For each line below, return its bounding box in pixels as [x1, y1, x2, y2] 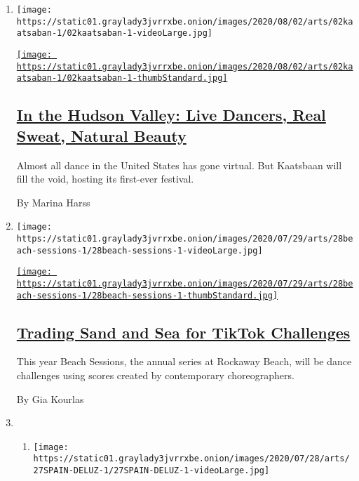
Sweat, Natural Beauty [16, 124, 187, 146]
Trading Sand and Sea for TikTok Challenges [16, 321, 351, 343]
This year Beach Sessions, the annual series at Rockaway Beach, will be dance [16, 354, 352, 369]
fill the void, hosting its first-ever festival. [16, 171, 194, 186]
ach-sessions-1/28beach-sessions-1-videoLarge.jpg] [16, 245, 263, 256]
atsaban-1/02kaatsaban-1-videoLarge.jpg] [16, 28, 212, 39]
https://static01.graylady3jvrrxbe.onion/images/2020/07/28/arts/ [33, 454, 350, 464]
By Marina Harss [16, 195, 90, 209]
